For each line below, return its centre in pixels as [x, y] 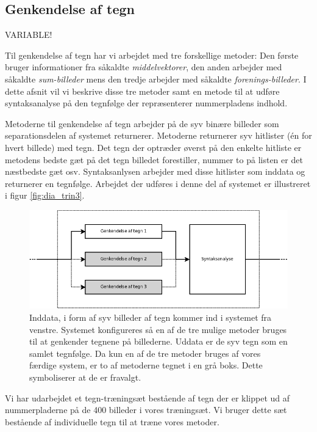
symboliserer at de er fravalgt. [85, 377]
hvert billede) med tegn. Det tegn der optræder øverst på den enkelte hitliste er [153, 147]
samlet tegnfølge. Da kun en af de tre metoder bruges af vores [145, 353]
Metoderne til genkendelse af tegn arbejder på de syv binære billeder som [142, 123]
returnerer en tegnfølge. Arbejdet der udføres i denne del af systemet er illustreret [158, 183]
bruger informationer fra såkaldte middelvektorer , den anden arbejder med [144, 67]
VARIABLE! [29, 35]
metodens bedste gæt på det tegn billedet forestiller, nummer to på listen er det [154, 159]
